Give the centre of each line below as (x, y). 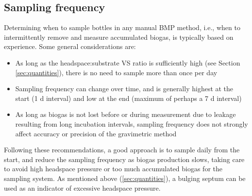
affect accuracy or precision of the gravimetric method (96, 133)
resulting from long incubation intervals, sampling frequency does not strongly (132, 123)
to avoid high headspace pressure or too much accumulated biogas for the (113, 169)
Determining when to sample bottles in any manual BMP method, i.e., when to (122, 27)
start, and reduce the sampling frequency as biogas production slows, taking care (124, 159)
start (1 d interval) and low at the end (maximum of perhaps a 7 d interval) (128, 98)
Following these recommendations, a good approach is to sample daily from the (122, 150)
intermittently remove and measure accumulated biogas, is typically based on (119, 37)
